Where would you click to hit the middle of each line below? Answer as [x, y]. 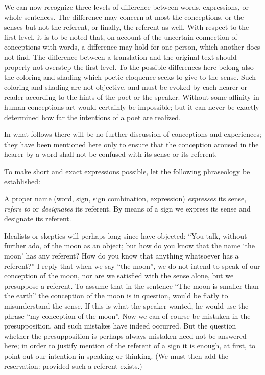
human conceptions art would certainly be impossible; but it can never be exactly [132, 107]
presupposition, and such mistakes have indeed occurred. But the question [120, 326]
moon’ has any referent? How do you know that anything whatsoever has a [122, 256]
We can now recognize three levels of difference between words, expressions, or [126, 7]
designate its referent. [38, 218]
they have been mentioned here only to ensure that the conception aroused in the [131, 144]
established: [22, 181]
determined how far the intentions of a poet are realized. [92, 117]
